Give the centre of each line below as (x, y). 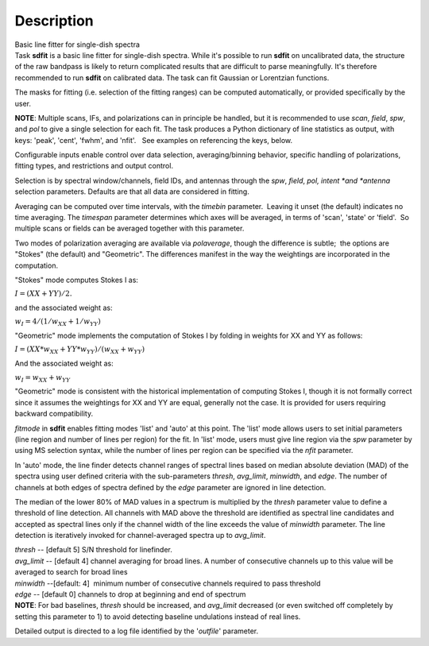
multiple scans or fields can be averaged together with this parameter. (129, 228)
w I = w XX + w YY (43, 378)
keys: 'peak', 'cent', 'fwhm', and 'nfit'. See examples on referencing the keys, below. (154, 140)
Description (54, 21)
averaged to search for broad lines (71, 572)
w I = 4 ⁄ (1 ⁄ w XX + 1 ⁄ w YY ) (58, 323)
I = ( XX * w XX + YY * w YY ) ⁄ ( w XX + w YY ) (80, 350)
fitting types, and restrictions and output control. (94, 166)
